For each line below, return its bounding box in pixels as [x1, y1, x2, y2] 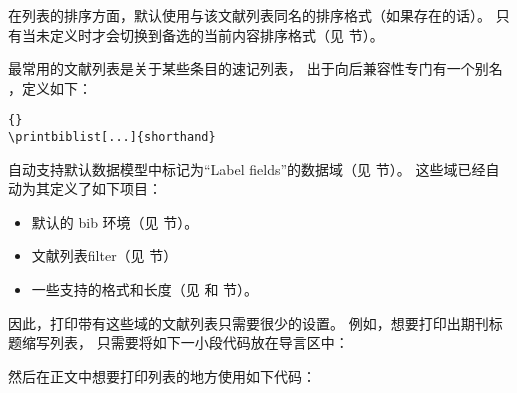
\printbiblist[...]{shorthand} [8, 130, 216, 145]
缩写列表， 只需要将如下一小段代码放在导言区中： [21, 332, 349, 353]
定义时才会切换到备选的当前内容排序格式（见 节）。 [49, 24, 384, 45]
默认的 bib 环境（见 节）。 [31, 211, 199, 232]
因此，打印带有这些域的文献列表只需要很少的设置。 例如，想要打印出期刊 [8, 312, 489, 333]
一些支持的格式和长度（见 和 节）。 [31, 279, 259, 300]
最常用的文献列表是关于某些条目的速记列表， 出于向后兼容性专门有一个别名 [8, 58, 503, 79]
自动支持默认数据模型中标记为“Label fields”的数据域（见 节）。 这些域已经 [8, 158, 486, 179]
